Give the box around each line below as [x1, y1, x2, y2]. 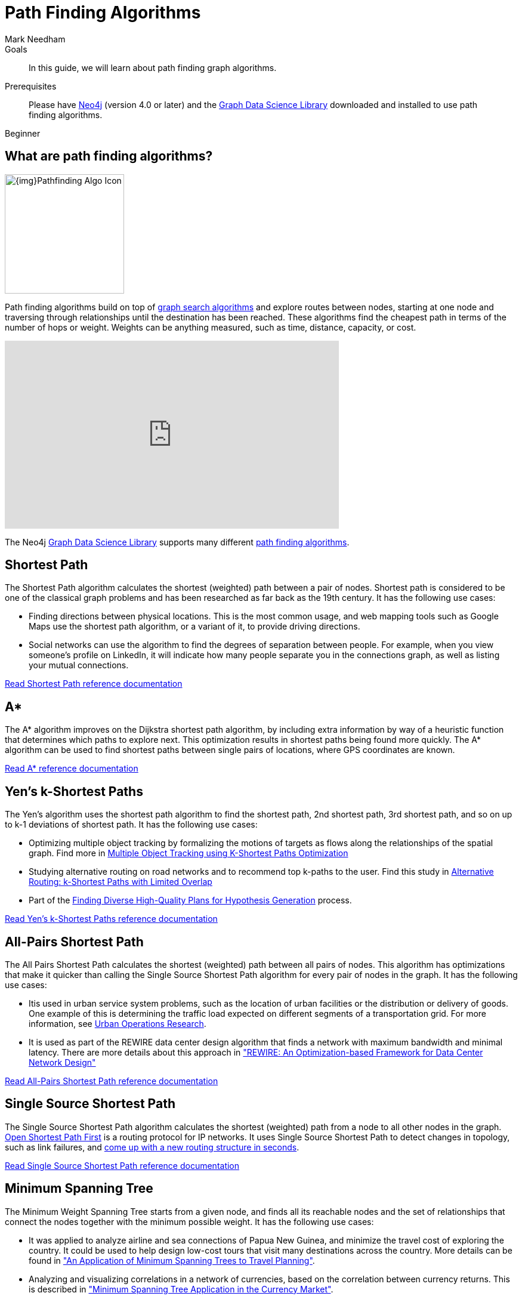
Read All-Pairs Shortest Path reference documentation [5, 1075, 218, 1086]
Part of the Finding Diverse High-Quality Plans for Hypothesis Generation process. [29, 895, 352, 906]
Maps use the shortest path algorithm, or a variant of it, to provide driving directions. [29, 621, 360, 632]
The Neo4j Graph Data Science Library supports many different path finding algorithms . [5, 536, 350, 547]
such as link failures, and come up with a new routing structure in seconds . [5, 1141, 299, 1152]
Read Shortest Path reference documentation [5, 678, 183, 689]
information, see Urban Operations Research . [29, 1018, 206, 1029]
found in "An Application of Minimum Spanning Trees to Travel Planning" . [29, 1255, 315, 1266]
